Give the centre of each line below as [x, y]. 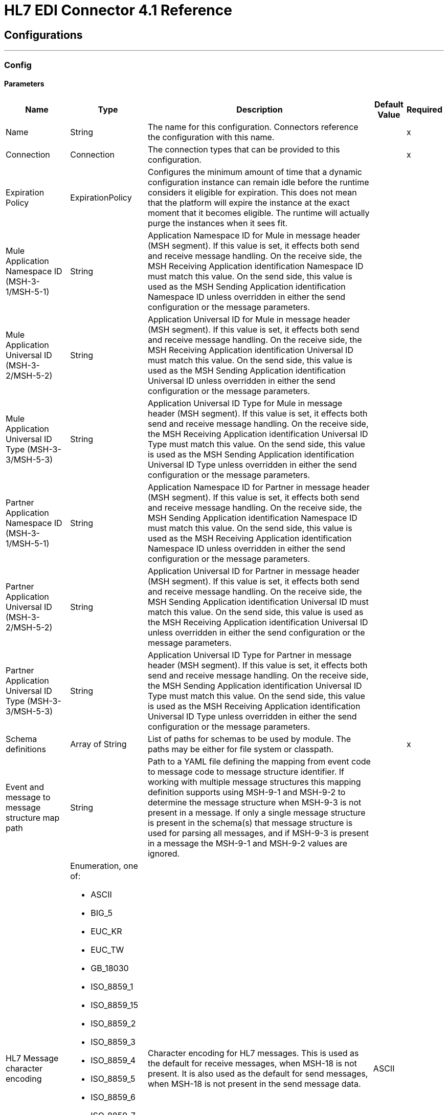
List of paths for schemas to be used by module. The [249, 739]
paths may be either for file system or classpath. [241, 749]
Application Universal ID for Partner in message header [254, 571]
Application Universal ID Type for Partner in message [250, 655]
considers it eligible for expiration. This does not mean [252, 192]
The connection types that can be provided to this [244, 149]
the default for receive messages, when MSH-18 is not [252, 1063]
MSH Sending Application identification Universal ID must [258, 602]
